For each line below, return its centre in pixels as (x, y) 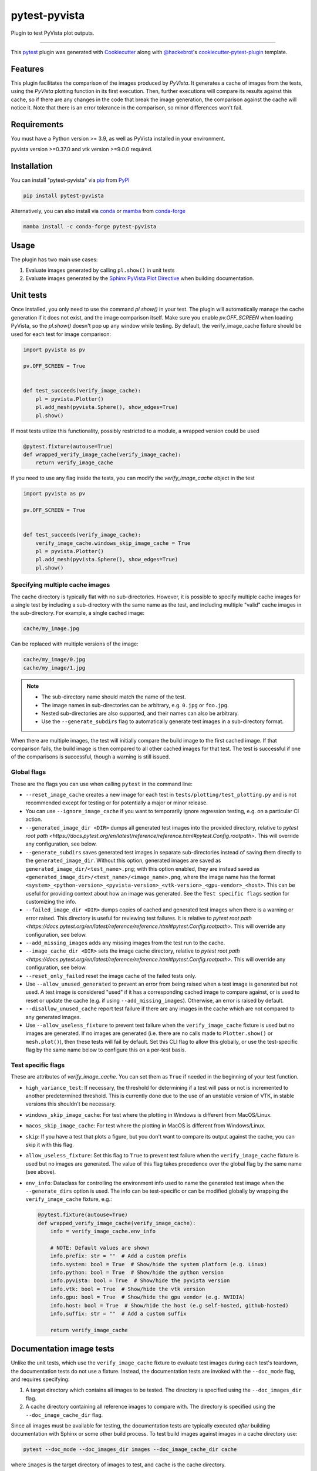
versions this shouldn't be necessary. (71, 1104)
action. (34, 819)
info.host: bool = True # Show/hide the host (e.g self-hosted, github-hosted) (169, 1305)
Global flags (28, 772)
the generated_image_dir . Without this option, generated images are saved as (123, 861)
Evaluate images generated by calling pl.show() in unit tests (100, 270)
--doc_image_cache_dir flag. (64, 1415)
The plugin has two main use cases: (54, 259)
